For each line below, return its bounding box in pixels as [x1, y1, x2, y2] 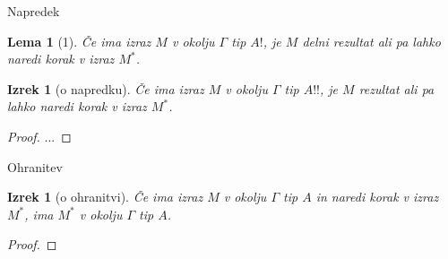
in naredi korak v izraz [315, 187, 439, 206]
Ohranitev [7, 157, 63, 176]
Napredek [7, 2, 60, 20]
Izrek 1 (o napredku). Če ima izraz [7, 79, 204, 98]
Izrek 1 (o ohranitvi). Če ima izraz [7, 187, 203, 206]
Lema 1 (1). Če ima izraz [7, 31, 151, 50]
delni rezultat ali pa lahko [302, 31, 441, 50]
